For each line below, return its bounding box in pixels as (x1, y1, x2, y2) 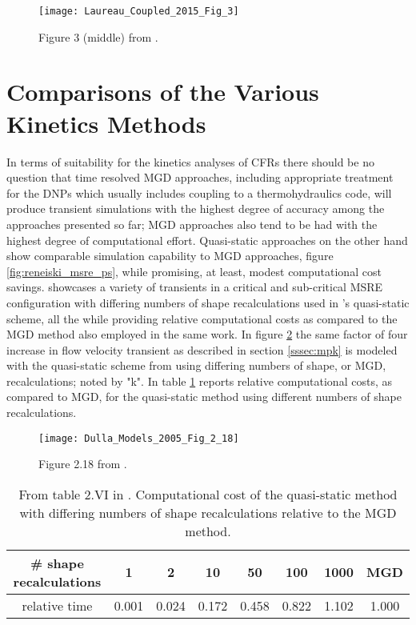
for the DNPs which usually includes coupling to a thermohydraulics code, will (6, 184, 392, 201)
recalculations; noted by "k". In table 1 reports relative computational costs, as (6, 372, 392, 389)
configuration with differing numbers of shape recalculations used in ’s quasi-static (6, 294, 410, 310)
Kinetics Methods (6, 106, 206, 139)
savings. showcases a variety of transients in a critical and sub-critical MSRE (6, 278, 383, 295)
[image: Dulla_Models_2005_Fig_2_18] (38, 432, 239, 444)
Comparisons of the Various (6, 75, 319, 108)
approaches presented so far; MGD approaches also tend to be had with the (6, 215, 378, 232)
